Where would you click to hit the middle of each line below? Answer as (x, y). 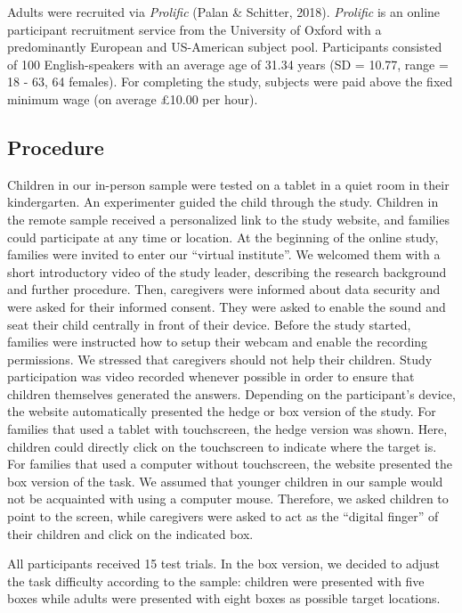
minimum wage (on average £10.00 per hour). (133, 98)
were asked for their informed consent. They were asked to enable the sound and (227, 306)
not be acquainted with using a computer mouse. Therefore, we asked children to (228, 499)
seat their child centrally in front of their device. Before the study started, (209, 324)
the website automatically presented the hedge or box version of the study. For (222, 411)
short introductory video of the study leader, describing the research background (227, 271)
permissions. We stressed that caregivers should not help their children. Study (220, 359)
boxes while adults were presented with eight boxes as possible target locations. (224, 598)
